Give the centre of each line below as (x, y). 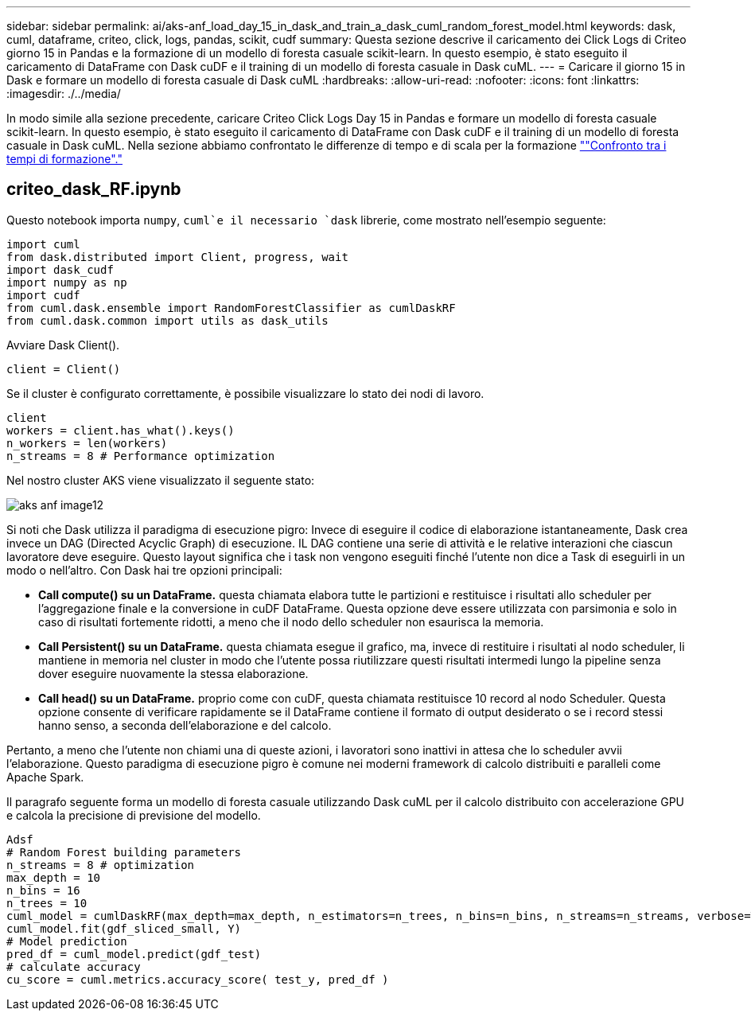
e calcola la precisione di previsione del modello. (134, 815)
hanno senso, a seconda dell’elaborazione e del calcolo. (185, 725)
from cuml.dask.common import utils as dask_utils (167, 320)
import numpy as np (67, 282)
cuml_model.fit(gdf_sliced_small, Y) (124, 928)
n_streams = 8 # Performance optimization (141, 456)
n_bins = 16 (43, 890)
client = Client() (64, 369)
